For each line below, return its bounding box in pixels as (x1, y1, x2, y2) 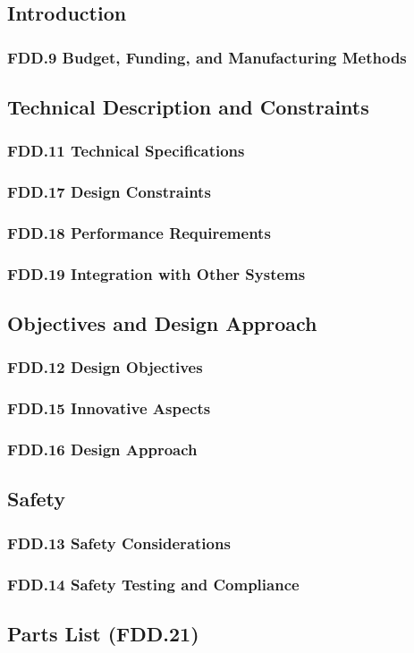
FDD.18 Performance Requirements (7, 222, 271, 244)
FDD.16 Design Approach (7, 438, 198, 461)
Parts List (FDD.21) (7, 619, 199, 647)
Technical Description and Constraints (7, 93, 369, 121)
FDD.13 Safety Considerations (7, 531, 231, 554)
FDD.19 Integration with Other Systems (7, 262, 306, 284)
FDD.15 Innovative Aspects (7, 397, 211, 420)
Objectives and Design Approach (7, 310, 317, 337)
